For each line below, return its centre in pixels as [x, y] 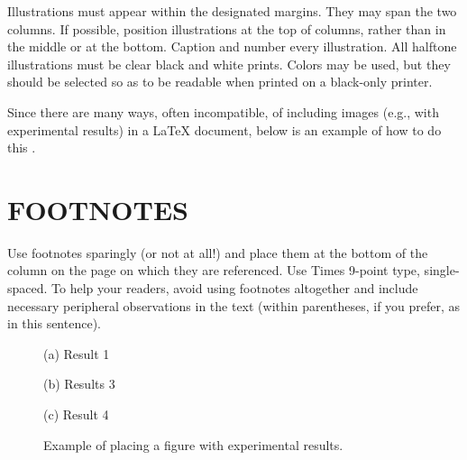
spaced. [27, 288]
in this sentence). [54, 323]
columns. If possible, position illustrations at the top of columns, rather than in [227, 28]
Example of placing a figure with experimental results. [193, 444]
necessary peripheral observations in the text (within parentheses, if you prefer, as [234, 305]
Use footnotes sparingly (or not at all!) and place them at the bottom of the [218, 252]
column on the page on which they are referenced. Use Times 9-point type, [214, 270]
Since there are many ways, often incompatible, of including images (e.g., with [223, 111]
